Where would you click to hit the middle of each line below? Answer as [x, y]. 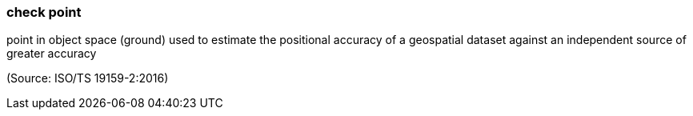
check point [44, 12]
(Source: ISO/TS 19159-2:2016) [88, 78]
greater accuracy [52, 54]
